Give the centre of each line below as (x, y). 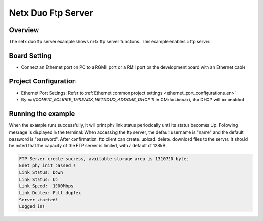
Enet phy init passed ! (48, 165)
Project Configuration (43, 81)
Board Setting (30, 55)
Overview (24, 30)
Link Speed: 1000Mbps (46, 186)
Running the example (42, 114)
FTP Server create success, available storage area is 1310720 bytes (104, 159)
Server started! (39, 200)
